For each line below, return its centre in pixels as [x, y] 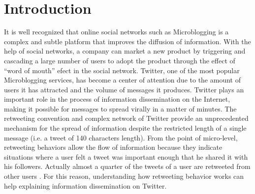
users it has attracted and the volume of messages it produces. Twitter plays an [124, 89]
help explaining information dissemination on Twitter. [85, 185]
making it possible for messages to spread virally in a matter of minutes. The [120, 108]
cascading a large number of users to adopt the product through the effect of [120, 60]
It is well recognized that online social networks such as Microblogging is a [116, 32]
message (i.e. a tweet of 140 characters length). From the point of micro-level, [121, 137]
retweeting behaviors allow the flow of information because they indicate [113, 147]
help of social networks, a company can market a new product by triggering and [125, 51]
